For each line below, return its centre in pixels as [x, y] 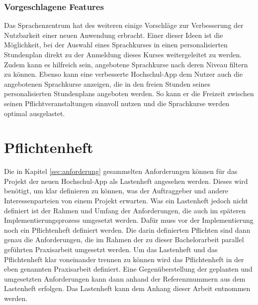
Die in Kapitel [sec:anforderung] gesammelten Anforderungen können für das [121, 171]
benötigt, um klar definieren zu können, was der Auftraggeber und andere [116, 191]
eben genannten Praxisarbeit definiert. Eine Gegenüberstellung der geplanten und [128, 269]
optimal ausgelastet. [35, 113]
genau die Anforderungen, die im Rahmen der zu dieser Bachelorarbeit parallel [124, 239]
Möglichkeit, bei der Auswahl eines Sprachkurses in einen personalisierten [116, 45]
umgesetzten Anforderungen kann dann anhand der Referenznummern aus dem [125, 278]
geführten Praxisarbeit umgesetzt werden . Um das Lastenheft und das [111, 249]
